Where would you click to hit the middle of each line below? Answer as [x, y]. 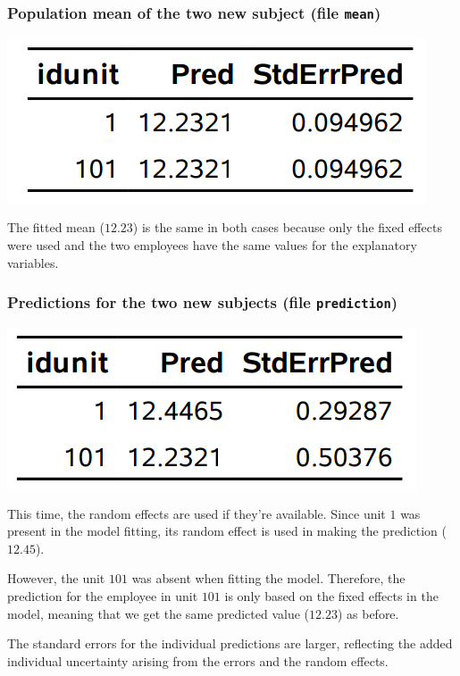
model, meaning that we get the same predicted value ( [159, 613]
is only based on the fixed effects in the [331, 595]
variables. [33, 262]
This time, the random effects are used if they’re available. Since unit [197, 513]
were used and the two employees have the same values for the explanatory [212, 244]
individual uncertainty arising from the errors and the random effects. [198, 660]
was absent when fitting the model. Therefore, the [268, 578]
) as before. [368, 613]
